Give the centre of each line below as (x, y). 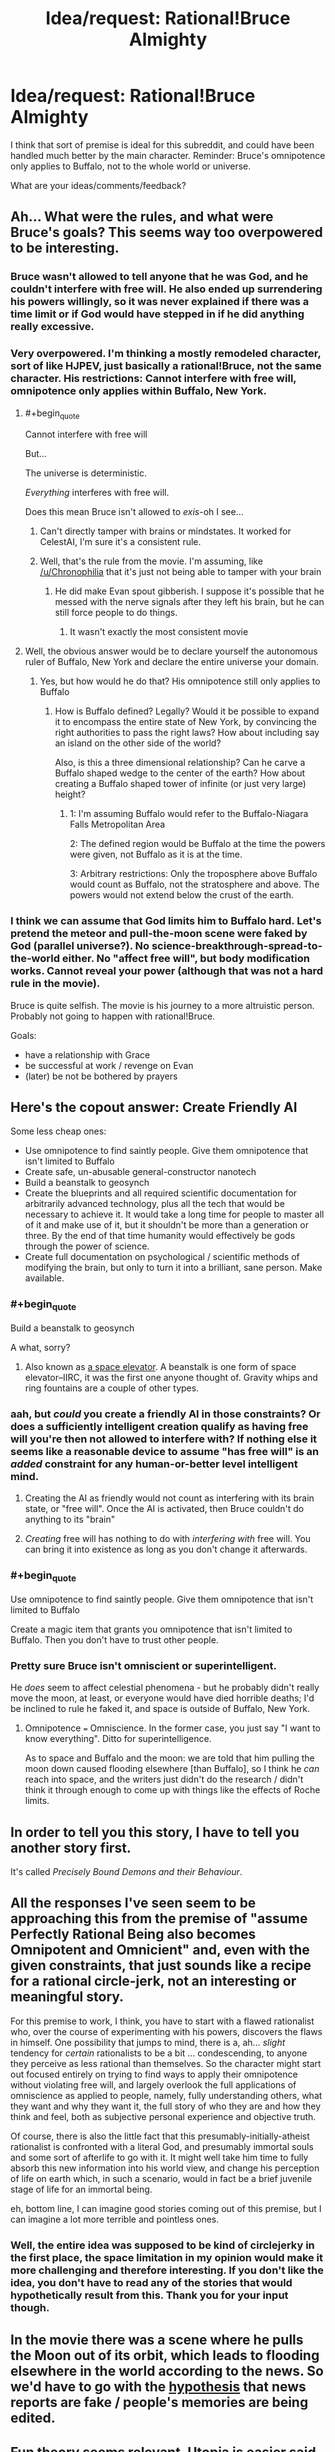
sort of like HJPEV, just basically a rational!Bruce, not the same (166, 366)
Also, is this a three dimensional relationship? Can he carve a (180, 763)
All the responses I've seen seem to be (133, 1903)
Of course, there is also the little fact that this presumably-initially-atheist (160, 2136)
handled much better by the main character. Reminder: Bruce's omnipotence (168, 155)
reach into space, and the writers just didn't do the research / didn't (164, 1779)
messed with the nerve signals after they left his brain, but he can (189, 602)
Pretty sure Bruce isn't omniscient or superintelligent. (144, 1665)
